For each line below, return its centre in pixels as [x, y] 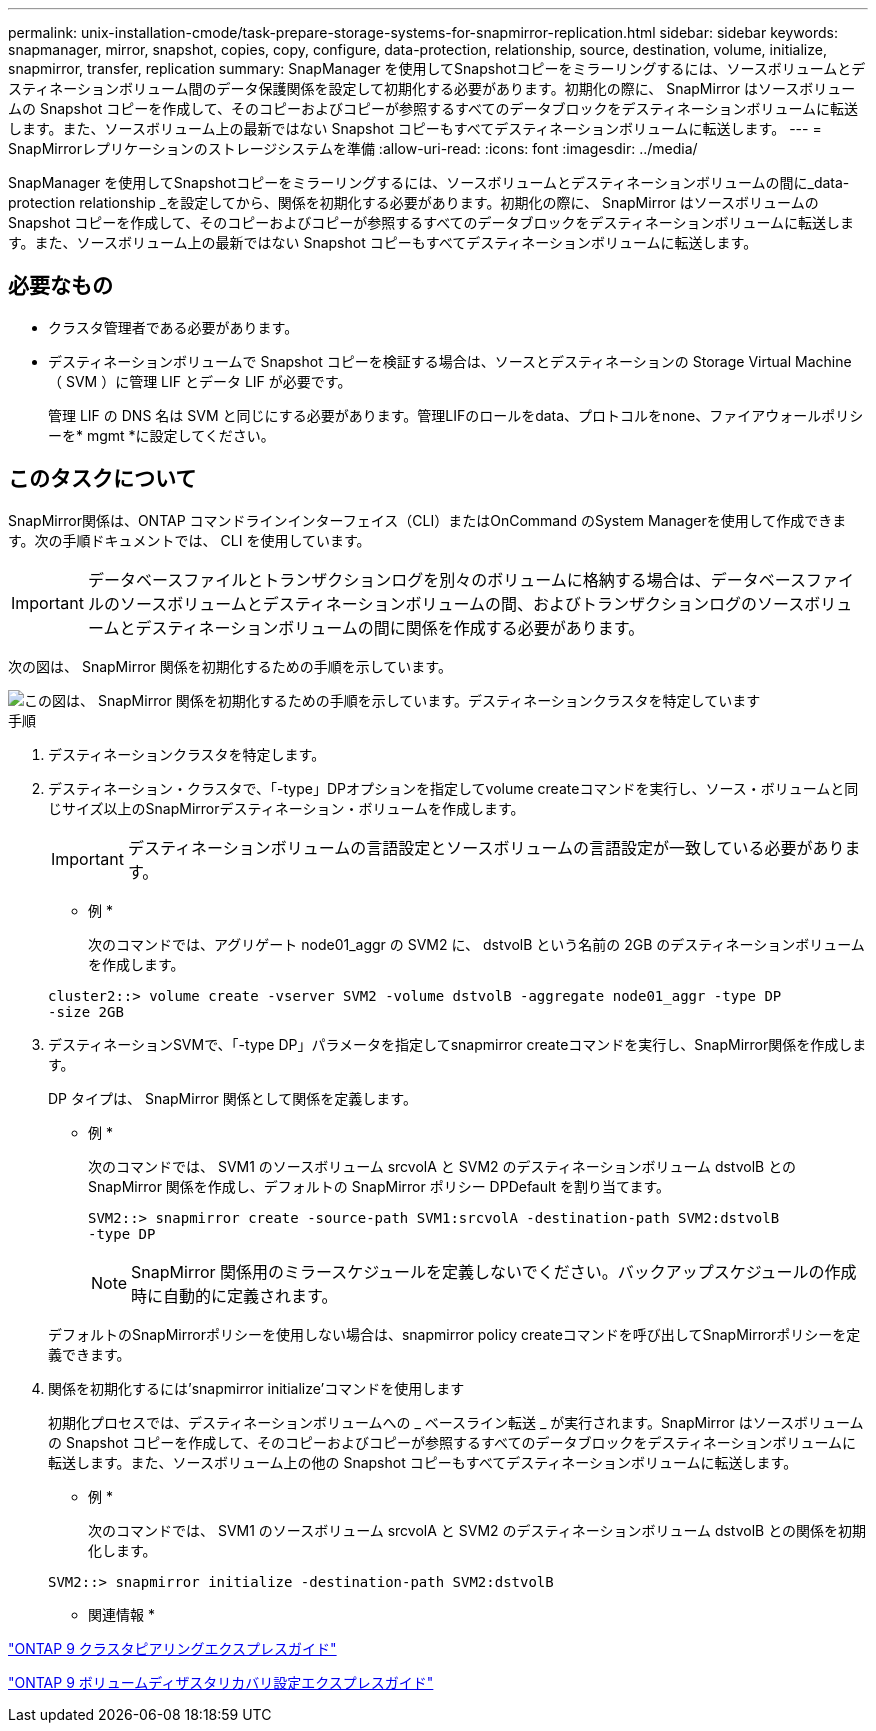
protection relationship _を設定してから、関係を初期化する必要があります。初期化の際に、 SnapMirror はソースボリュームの [413, 202]
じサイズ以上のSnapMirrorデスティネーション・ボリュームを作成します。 [286, 808]
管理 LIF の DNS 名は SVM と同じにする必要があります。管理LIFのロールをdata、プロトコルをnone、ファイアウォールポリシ [456, 415]
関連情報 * [121, 1614]
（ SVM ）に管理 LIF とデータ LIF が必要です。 [200, 381]
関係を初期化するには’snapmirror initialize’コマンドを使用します [256, 1388]
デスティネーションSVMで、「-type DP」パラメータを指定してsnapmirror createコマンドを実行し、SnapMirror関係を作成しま [457, 1044]
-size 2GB [86, 1011]
